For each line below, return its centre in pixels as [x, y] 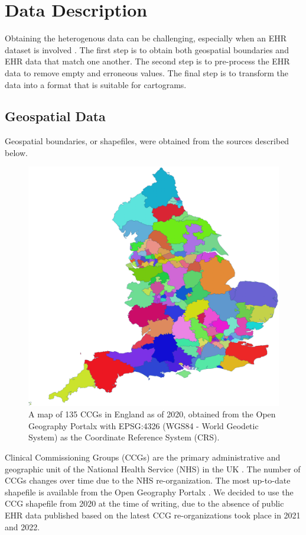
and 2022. [22, 526]
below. [16, 152]
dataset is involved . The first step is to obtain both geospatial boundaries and [147, 49]
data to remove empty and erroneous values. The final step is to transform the [147, 72]
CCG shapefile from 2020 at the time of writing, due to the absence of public [144, 503]
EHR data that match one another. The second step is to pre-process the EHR [147, 61]
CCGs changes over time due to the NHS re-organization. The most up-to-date [148, 480]
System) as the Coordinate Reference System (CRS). [124, 437]
